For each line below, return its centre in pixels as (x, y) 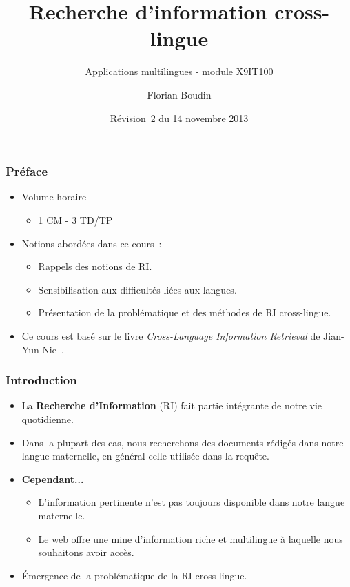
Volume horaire (54, 197)
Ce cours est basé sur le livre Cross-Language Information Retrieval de (171, 335)
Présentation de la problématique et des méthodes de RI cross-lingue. (185, 312)
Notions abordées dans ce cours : (92, 243)
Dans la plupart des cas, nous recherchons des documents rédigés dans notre (183, 442)
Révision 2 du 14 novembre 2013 (179, 117)
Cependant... (53, 478)
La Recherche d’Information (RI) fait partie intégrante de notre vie (172, 405)
